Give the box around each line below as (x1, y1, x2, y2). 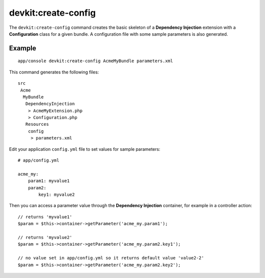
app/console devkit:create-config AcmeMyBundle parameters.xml (18, 58, 173, 64)
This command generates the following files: (9, 69, 99, 75)
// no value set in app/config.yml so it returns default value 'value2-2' (18, 255, 204, 261)
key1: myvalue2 (38, 191, 75, 197)
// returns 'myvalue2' (18, 234, 73, 240)
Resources (25, 121, 49, 127)
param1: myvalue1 (27, 178, 70, 184)
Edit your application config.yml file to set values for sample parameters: (9, 146, 160, 152)
